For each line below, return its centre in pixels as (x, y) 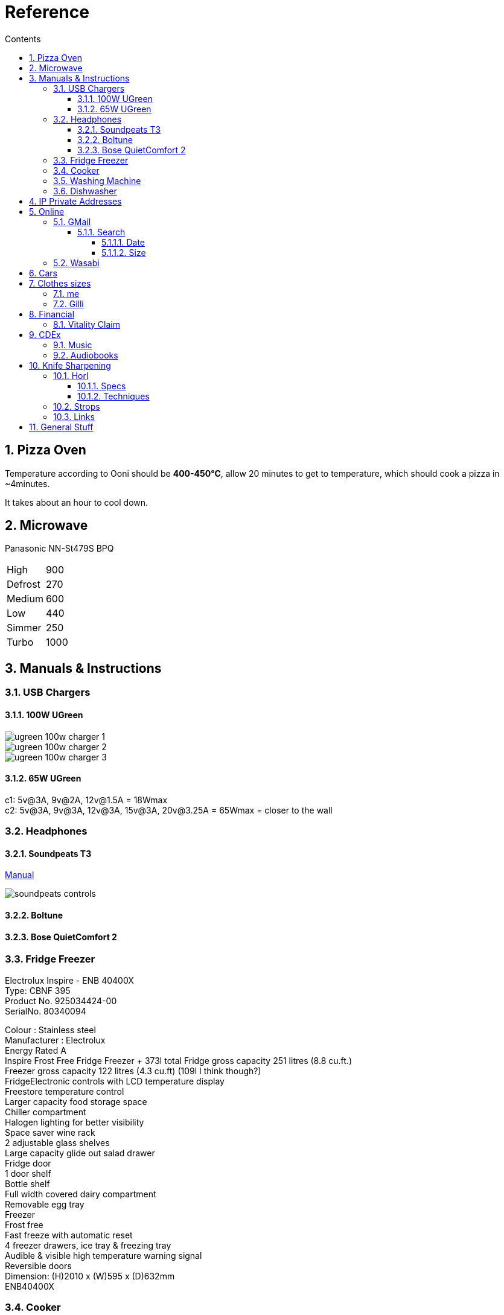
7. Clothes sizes (60, 283)
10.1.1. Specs (102, 386)
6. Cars (43, 273)
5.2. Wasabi (76, 263)
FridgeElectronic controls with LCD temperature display (115, 1081)
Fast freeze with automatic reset (69, 1235)
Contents (23, 39)
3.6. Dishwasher (85, 191)
